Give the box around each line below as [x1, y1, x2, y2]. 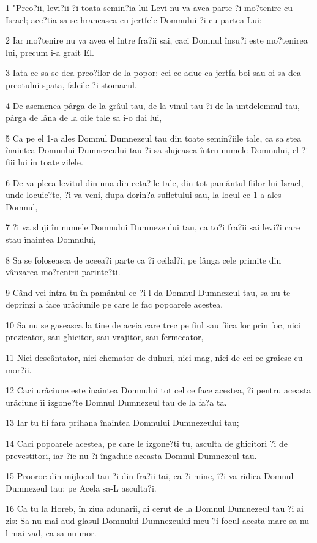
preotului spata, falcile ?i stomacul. [6, 78, 137, 91]
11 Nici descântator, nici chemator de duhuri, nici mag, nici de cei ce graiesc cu [6, 351, 303, 364]
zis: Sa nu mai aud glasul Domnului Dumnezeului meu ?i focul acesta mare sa [6, 514, 297, 526]
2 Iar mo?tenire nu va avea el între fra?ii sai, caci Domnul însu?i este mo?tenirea [6, 34, 308, 47]
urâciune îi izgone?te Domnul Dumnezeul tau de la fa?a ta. [6, 395, 227, 408]
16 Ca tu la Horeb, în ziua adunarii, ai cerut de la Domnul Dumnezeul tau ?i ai [6, 502, 304, 515]
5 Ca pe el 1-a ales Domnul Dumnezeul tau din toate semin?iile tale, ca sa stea [6, 131, 302, 144]
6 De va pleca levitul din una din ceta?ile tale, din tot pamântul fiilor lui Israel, [6, 176, 304, 189]
